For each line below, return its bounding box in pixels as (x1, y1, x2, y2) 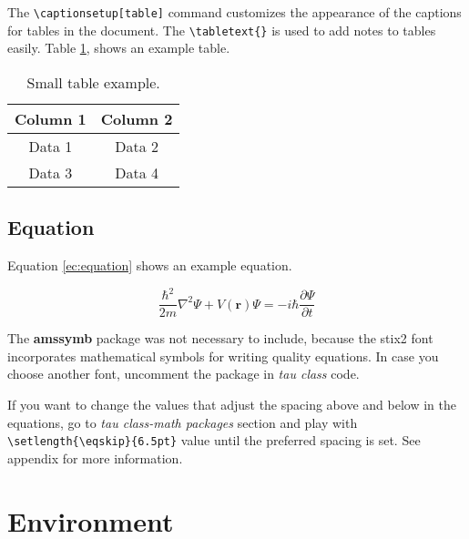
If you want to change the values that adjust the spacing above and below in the (7, 395, 456, 414)
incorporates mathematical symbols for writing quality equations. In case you (7, 346, 439, 365)
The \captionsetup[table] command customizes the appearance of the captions (7, 3, 462, 21)
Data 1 (28, 135, 73, 157)
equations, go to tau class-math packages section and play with (7, 412, 358, 432)
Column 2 (100, 107, 173, 129)
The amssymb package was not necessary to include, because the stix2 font (7, 329, 433, 348)
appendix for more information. (7, 448, 183, 467)
